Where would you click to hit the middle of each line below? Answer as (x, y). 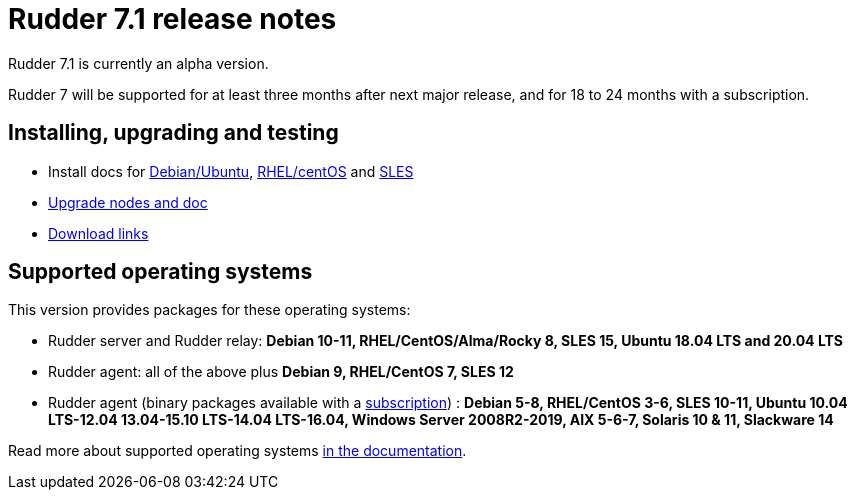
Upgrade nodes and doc (128, 202)
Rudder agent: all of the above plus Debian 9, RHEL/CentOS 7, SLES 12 (281, 372)
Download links (98, 233)
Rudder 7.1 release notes (172, 19)
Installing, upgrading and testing (173, 133)
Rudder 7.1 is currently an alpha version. (138, 63)
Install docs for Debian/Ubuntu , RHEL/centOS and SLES (231, 171)
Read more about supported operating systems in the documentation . (237, 451)
